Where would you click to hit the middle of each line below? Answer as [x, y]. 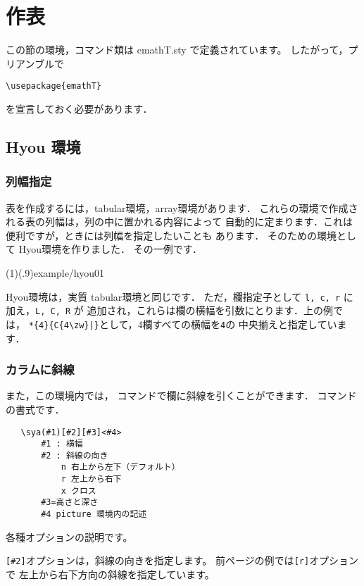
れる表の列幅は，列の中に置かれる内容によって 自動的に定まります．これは [179, 222]
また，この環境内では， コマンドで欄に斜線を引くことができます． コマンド [181, 395]
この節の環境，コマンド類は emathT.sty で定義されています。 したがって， [177, 50]
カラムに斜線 [40, 369]
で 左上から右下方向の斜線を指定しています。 [110, 574]
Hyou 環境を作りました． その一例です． [111, 249]
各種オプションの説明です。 [69, 536]
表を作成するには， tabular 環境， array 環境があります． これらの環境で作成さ [182, 207]
